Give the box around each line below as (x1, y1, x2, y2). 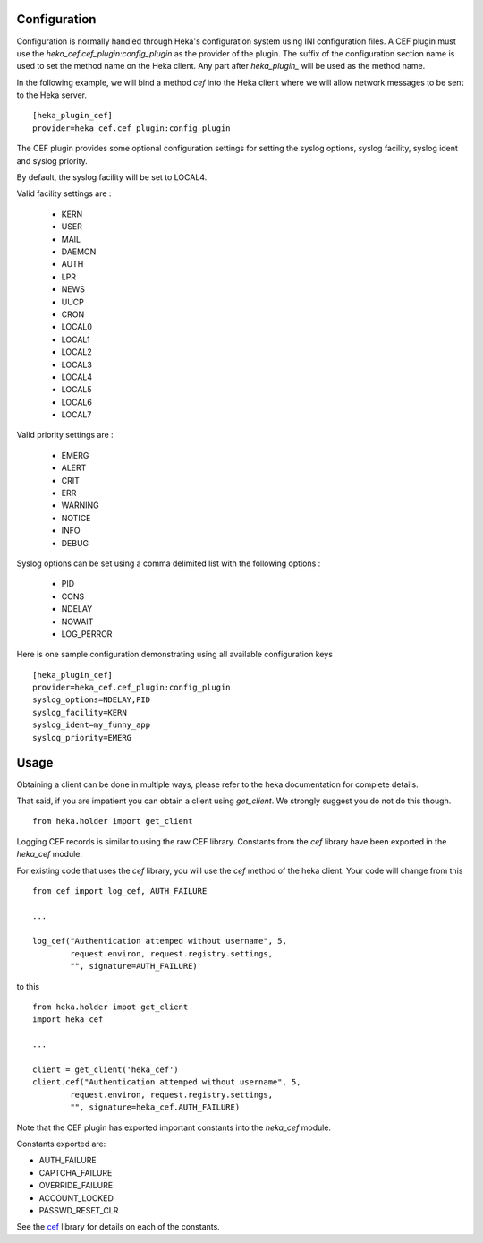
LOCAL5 (61, 384, 93, 395)
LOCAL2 (61, 347, 93, 357)
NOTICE (61, 512, 91, 523)
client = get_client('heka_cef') (32, 1064, 179, 1075)
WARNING (61, 500, 99, 510)
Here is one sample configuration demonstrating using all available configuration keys (16, 649, 333, 660)
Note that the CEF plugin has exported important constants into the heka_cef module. (16, 1122, 331, 1133)
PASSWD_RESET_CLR (38, 1204, 119, 1215)
